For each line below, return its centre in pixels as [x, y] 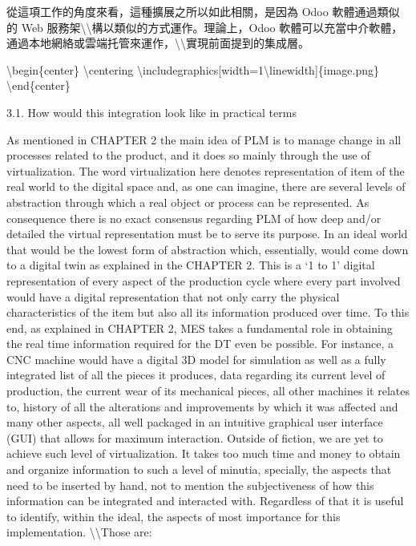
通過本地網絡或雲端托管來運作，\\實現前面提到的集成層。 [158, 43]
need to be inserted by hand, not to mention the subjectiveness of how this [190, 485]
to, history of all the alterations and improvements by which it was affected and [202, 406]
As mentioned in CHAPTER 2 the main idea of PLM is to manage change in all [204, 139]
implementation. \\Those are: [79, 532]
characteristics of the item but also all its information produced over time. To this [208, 312]
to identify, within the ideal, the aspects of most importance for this [174, 516]
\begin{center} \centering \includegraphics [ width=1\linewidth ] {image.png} [193, 69]
